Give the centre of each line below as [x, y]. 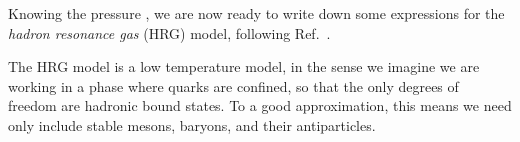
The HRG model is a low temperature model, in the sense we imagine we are [244, 66]
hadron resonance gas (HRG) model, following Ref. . [169, 32]
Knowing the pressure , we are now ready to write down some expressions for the [256, 13]
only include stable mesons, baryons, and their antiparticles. [192, 124]
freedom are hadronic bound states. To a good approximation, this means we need [260, 105]
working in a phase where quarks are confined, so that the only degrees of [233, 85]
